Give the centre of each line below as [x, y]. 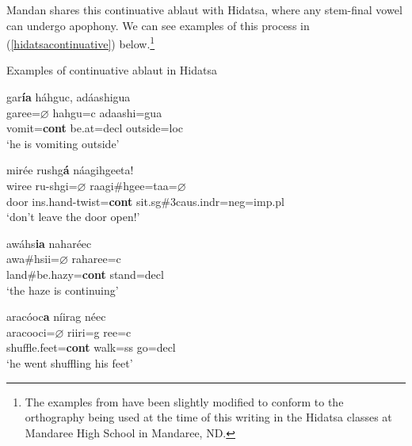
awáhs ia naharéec [49, 243]
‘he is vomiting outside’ [63, 143]
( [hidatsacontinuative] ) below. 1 [81, 42]
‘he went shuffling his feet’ [70, 362]
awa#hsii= [33, 259]
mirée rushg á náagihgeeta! [70, 170]
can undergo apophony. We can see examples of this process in [158, 25]
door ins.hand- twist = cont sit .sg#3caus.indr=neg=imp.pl [145, 201]
